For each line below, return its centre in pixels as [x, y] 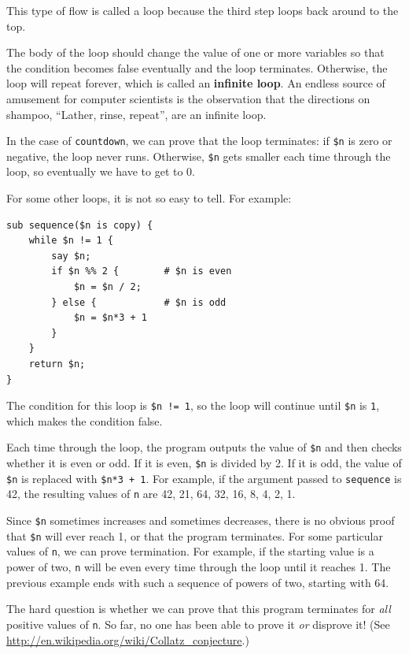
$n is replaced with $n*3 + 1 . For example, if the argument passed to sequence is [204, 478]
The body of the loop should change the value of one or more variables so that [195, 52]
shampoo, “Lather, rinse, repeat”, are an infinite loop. [136, 114]
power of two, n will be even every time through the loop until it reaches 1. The [199, 567]
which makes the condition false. [85, 420]
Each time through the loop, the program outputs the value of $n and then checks [204, 447]
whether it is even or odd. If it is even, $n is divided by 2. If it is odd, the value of [204, 463]
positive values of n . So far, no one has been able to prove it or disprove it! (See [198, 624]
